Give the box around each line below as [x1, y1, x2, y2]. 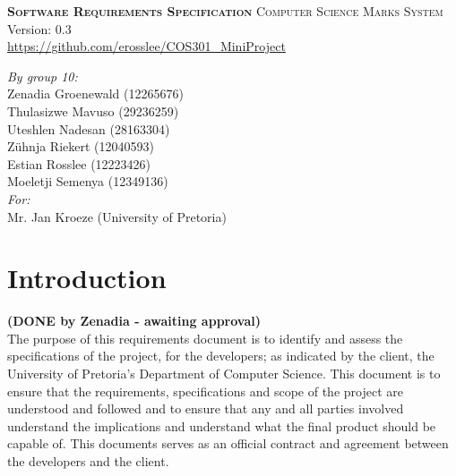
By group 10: [7, 66, 78, 85]
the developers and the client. [7, 452, 169, 470]
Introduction [7, 259, 167, 296]
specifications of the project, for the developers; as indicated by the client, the [7, 346, 434, 365]
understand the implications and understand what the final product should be [7, 416, 436, 435]
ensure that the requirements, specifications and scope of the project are [7, 381, 403, 400]
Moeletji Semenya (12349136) [7, 172, 168, 191]
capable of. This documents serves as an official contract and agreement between [7, 434, 449, 453]
